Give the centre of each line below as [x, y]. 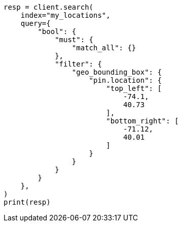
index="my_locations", [65, 15]
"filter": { [78, 64]
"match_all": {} [104, 48]
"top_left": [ [134, 88]
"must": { [74, 40]
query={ [35, 23]
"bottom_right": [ [142, 121]
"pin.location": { [125, 80]
